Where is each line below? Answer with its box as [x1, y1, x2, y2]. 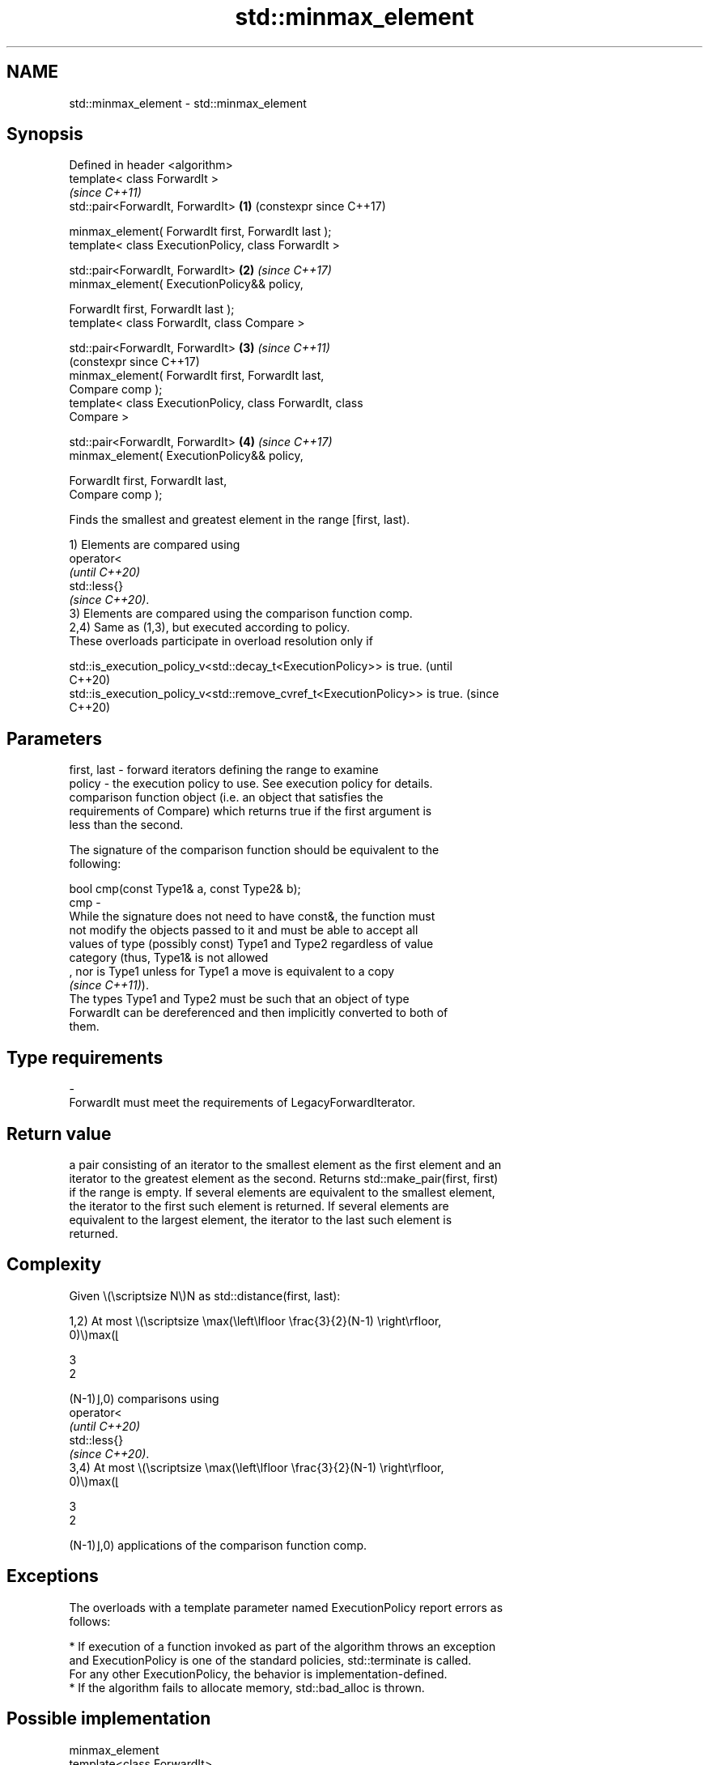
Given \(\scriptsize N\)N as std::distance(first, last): [69, 1288, 341, 1303]
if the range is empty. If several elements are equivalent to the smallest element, [69, 1184, 495, 1199]
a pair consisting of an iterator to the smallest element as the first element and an [69, 1157, 502, 1172]
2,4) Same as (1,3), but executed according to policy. [69, 620, 350, 635]
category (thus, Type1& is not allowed [69, 951, 269, 965]
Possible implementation [6, 1708, 211, 1729]
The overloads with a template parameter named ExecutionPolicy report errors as [69, 1600, 503, 1614]
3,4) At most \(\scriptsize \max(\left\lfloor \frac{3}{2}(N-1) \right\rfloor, [69, 1460, 444, 1474]
